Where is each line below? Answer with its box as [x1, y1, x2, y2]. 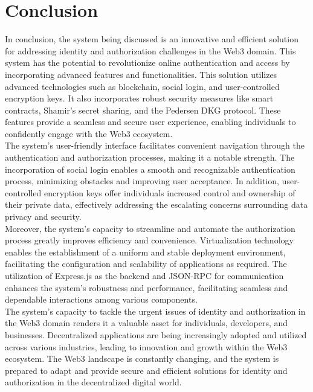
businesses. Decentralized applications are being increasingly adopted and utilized [5, 328, 307, 341]
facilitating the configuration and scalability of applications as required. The [5, 257, 287, 270]
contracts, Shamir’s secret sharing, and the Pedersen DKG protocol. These [5, 103, 281, 116]
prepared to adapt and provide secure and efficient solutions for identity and [5, 364, 288, 376]
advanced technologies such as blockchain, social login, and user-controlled [5, 80, 280, 92]
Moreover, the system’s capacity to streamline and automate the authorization [5, 222, 295, 234]
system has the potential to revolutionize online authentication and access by [5, 56, 290, 69]
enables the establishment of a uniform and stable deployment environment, [5, 245, 286, 258]
